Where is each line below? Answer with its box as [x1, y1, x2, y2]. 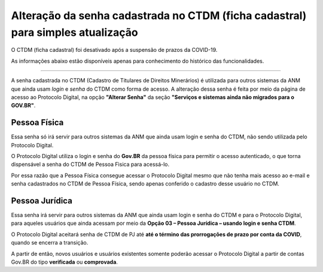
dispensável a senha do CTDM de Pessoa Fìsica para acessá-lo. [11, 161, 170, 168]
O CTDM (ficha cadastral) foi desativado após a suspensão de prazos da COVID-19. [11, 47, 218, 54]
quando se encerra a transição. [11, 239, 89, 246]
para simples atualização [11, 26, 138, 39]
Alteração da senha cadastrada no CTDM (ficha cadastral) [11, 9, 307, 22]
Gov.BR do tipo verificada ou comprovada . [11, 258, 118, 265]
